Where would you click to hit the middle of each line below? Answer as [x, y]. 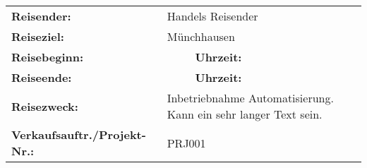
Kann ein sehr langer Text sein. [245, 114]
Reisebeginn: [48, 57]
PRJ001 [186, 143]
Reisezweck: [45, 106]
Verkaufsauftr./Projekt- [79, 134]
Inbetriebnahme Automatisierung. [250, 98]
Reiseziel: [38, 36]
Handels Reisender [212, 16]
